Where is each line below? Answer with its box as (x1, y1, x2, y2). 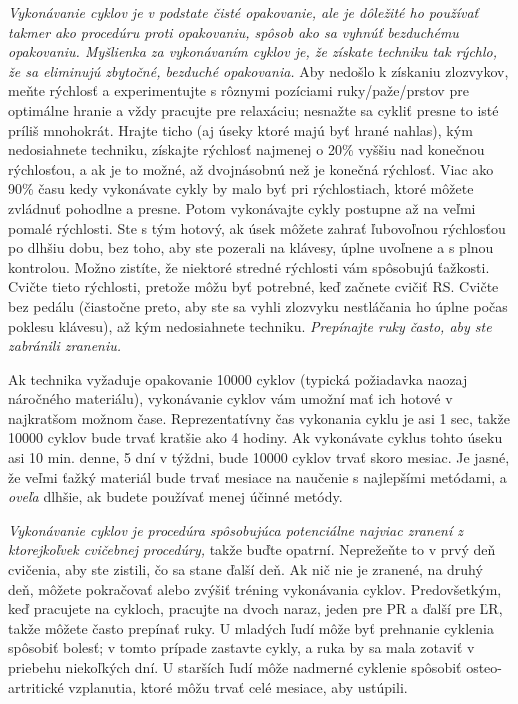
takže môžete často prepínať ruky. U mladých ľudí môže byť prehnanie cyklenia (8, 617, 494, 638)
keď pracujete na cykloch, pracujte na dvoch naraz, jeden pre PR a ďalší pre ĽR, (8, 598, 503, 619)
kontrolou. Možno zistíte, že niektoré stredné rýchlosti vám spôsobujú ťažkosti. (8, 256, 490, 277)
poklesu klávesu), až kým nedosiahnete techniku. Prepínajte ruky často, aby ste (8, 315, 492, 336)
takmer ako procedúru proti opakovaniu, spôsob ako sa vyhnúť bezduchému (8, 21, 459, 42)
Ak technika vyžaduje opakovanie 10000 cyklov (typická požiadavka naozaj (8, 368, 468, 389)
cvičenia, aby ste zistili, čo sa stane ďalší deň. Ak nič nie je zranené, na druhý (8, 559, 483, 580)
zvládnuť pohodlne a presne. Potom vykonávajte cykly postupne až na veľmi (8, 197, 476, 218)
